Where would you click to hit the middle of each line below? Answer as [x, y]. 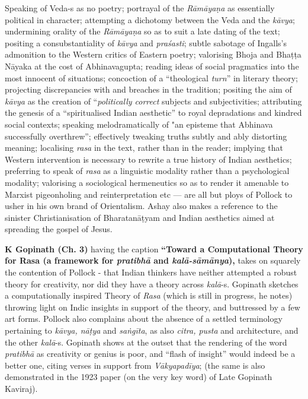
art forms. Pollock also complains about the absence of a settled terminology [144, 319]
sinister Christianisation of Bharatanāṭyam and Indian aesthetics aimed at [140, 217]
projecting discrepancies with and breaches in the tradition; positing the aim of [148, 89]
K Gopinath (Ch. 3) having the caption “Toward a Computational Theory [154, 248]
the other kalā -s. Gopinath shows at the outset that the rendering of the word [146, 342]
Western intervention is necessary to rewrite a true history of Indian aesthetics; [148, 159]
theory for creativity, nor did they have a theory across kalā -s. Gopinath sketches [152, 284]
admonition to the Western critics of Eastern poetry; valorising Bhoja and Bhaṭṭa [153, 54]
